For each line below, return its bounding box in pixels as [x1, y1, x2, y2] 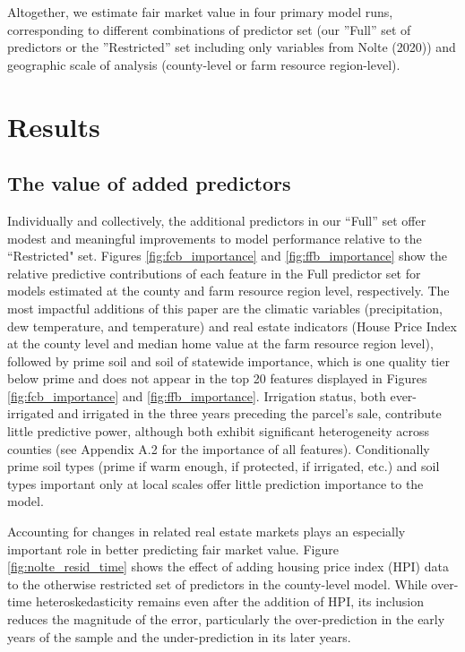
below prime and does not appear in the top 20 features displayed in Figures [7, 369, 427, 388]
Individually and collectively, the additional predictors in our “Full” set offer [7, 210, 426, 229]
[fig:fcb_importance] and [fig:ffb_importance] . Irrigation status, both [7, 386, 386, 405]
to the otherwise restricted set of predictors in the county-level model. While [7, 574, 427, 593]
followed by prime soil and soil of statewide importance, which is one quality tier [7, 351, 450, 370]
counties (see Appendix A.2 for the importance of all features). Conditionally [7, 439, 430, 458]
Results [7, 107, 100, 144]
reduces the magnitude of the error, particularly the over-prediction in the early [7, 610, 445, 629]
